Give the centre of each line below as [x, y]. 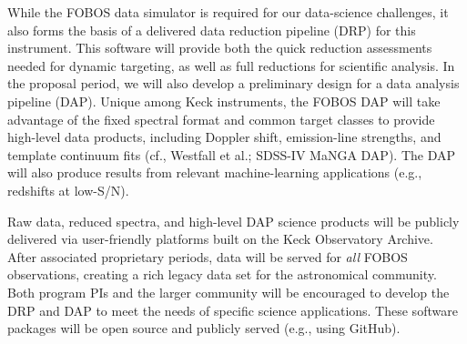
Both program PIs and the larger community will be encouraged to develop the [228, 292]
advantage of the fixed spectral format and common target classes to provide [221, 119]
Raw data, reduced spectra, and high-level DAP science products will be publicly [233, 221]
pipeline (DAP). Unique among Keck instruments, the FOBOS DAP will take [224, 101]
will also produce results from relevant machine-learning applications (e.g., [215, 172]
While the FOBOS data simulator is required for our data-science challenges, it [228, 12]
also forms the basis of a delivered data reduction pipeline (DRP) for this [212, 30]
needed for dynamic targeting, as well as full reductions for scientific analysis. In [231, 65]
